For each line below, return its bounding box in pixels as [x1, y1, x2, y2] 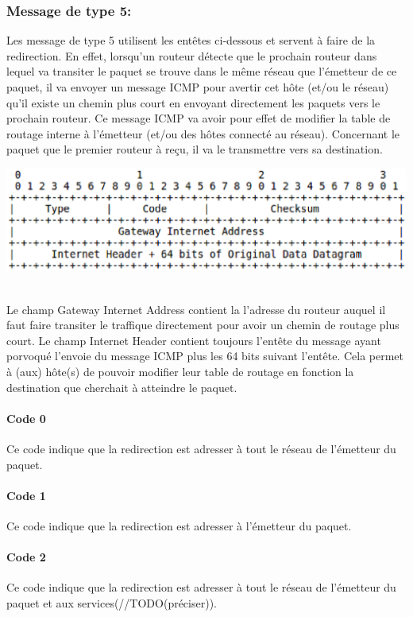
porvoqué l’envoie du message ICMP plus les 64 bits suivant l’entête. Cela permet [6, 347, 404, 364]
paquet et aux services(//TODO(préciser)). [6, 594, 217, 611]
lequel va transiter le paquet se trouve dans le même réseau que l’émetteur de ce [6, 63, 397, 80]
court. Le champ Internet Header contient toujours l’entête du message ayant [6, 332, 381, 348]
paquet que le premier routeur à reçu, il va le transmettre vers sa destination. [6, 141, 383, 157]
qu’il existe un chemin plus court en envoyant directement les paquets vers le [6, 94, 380, 111]
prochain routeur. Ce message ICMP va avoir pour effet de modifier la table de [6, 110, 391, 126]
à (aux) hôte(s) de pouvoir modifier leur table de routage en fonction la [6, 363, 354, 379]
